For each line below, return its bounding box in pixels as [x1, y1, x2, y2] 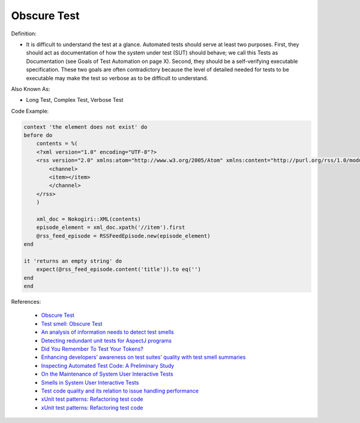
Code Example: [11, 107, 49, 114]
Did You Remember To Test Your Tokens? [41, 345, 143, 353]
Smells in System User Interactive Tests [41, 379, 139, 386]
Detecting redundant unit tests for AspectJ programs [41, 337, 172, 344]
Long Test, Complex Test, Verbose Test [26, 96, 124, 104]
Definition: [11, 30, 37, 37]
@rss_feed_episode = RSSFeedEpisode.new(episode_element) [36, 232, 211, 239]
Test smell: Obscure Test [41, 320, 103, 327]
